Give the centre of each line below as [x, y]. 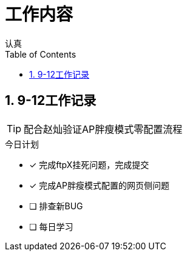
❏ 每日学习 [51, 226]
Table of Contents [41, 54]
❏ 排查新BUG [56, 206]
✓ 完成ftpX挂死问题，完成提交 [89, 164]
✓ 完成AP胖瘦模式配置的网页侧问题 [99, 185]
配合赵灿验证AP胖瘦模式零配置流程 [103, 129]
